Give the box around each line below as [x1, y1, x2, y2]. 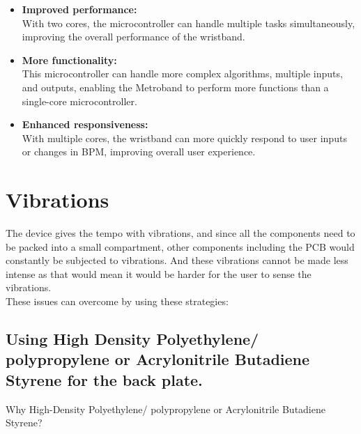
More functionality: [22, 52, 117, 67]
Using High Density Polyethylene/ [6, 328, 259, 350]
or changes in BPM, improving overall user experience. [22, 144, 256, 159]
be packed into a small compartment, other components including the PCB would [6, 239, 355, 254]
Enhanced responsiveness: [22, 117, 148, 132]
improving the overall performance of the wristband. [22, 29, 245, 44]
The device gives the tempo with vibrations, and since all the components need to [6, 226, 355, 240]
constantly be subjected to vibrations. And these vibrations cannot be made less [6, 253, 348, 268]
